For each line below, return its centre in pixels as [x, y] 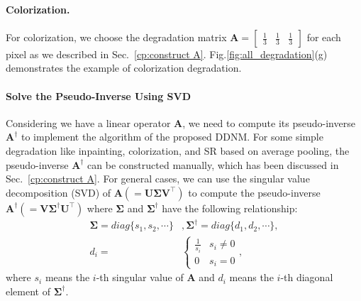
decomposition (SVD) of [59, 192]
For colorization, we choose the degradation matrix [116, 37]
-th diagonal [307, 277]
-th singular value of [140, 277]
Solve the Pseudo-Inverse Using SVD [99, 95]
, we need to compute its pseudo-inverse [269, 122]
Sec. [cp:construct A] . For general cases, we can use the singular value [158, 179]
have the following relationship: [230, 208]
